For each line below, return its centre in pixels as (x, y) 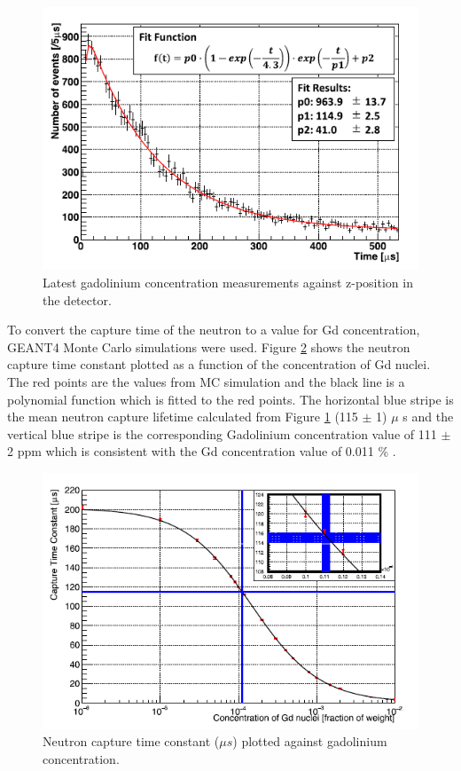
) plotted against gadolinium (310, 741)
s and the (428, 417)
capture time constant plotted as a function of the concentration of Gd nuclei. (219, 364)
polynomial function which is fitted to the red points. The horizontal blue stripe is (230, 399)
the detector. (77, 299)
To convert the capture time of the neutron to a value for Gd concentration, (214, 330)
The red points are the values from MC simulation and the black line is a (206, 382)
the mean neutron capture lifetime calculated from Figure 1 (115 (183, 417)
